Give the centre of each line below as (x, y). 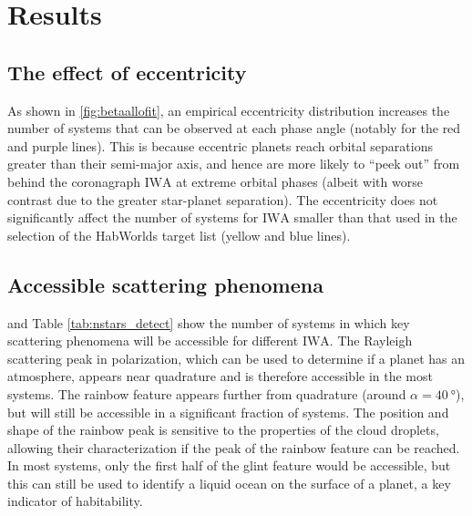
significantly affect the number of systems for (133, 217)
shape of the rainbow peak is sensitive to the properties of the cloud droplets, (223, 430)
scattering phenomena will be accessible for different (153, 341)
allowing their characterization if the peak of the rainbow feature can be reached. (234, 447)
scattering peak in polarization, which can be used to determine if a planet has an (236, 358)
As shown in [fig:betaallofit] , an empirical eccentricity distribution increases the (229, 110)
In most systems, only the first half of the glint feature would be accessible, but (229, 465)
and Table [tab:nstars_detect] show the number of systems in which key (209, 322)
